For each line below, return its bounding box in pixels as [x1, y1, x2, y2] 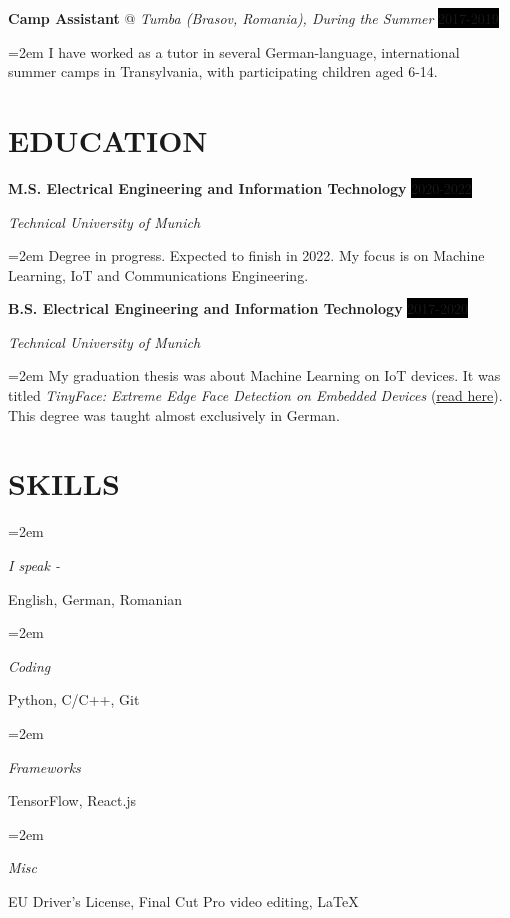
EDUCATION [8, 119, 208, 160]
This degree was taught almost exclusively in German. [8, 404, 340, 425]
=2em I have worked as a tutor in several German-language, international [8, 41, 460, 62]
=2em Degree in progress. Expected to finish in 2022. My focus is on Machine [8, 245, 485, 266]
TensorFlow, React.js [8, 790, 137, 811]
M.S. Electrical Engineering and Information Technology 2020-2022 [8, 177, 472, 198]
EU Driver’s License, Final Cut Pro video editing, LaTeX [8, 890, 359, 911]
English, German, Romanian [8, 588, 183, 609]
